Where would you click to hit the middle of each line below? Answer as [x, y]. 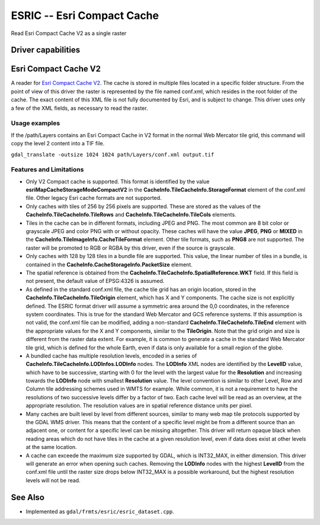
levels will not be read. [53, 480]
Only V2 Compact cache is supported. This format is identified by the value [118, 182]
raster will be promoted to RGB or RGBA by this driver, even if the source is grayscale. [130, 248]
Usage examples [36, 123]
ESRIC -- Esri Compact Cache [85, 15]
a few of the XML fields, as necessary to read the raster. [79, 108]
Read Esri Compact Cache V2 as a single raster [69, 33]
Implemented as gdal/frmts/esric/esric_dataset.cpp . [100, 511]
